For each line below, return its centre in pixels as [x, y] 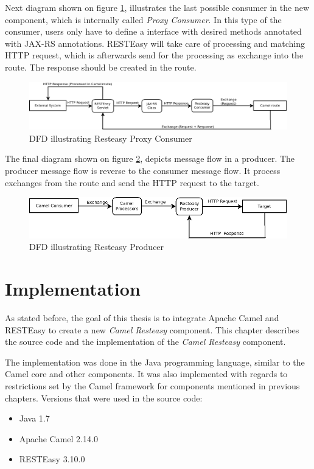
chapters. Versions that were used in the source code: [104, 398]
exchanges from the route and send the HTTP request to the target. [132, 182]
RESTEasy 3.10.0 [52, 459]
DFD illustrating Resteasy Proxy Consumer [111, 138]
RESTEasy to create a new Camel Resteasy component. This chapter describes [152, 329]
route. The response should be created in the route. [101, 67]
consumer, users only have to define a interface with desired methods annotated [153, 31]
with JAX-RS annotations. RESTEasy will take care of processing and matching [155, 43]
